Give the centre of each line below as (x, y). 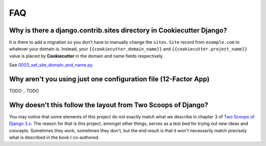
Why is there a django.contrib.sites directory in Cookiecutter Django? (118, 30)
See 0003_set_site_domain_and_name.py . (51, 65)
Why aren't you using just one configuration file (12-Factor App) (109, 79)
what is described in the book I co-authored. (54, 138)
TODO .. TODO (24, 91)
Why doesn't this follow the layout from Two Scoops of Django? (109, 105)
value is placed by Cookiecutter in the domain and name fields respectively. (86, 56)
